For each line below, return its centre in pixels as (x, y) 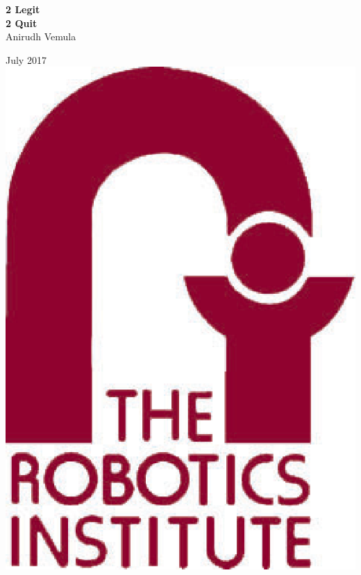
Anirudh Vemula (41, 36)
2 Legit (23, 9)
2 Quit (22, 23)
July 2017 (26, 59)
